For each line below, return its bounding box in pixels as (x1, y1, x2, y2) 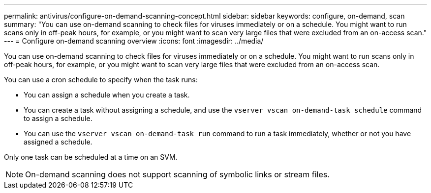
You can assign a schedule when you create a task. (24, 91, 190, 99)
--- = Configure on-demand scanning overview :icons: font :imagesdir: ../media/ (4, 37, 264, 45)
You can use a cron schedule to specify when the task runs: (4, 75, 198, 84)
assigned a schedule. (24, 138, 92, 146)
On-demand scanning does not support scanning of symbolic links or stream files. (25, 169, 330, 179)
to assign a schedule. (24, 114, 92, 122)
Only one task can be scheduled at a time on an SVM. (4, 153, 178, 161)
